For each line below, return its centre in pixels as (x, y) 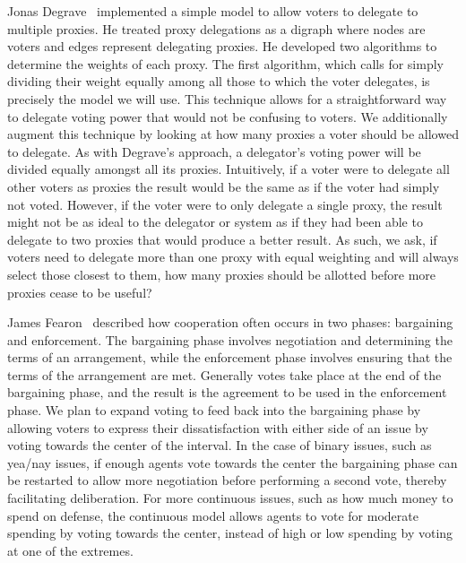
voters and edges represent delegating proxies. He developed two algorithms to (222, 46)
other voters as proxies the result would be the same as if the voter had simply (224, 186)
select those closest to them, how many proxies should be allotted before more (222, 274)
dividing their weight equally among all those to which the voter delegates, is (219, 81)
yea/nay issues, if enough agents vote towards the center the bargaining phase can (233, 462)
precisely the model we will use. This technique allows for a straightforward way (227, 98)
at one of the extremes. (70, 550)
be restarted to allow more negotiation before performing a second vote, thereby (227, 480)
